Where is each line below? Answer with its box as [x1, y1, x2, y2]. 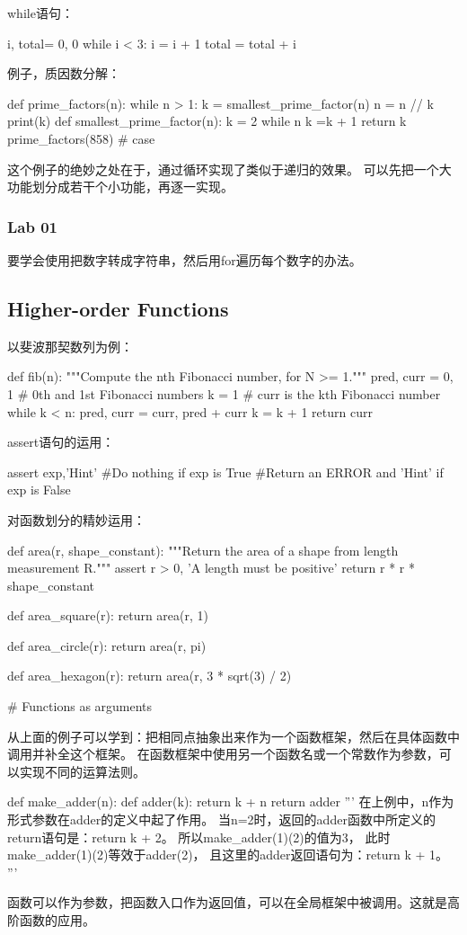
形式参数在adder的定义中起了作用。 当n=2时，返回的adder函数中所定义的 [7, 810, 436, 829]
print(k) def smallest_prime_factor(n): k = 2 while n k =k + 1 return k [7, 111, 407, 130]
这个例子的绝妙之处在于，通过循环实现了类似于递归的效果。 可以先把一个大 [7, 159, 452, 178]
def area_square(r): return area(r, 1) [7, 606, 208, 625]
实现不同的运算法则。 [19, 761, 145, 780]
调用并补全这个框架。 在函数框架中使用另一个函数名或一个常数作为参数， [7, 744, 439, 763]
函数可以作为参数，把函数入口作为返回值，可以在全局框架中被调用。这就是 [7, 893, 447, 912]
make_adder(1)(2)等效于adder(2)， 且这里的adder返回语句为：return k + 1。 [7, 845, 449, 864]
